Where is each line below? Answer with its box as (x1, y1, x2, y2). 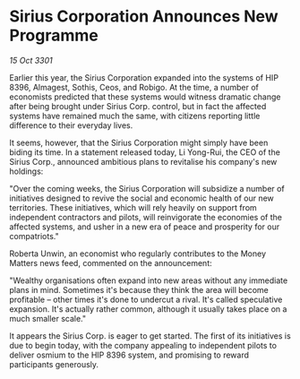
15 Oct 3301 (9, 55, 53, 65)
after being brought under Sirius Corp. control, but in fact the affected (9, 100, 267, 111)
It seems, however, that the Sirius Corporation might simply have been (9, 137, 269, 148)
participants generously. (9, 358, 99, 369)
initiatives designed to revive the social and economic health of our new (9, 193, 275, 203)
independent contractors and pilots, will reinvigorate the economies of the (9, 211, 282, 222)
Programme (9, 25, 99, 46)
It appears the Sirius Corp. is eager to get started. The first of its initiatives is (9, 330, 291, 341)
